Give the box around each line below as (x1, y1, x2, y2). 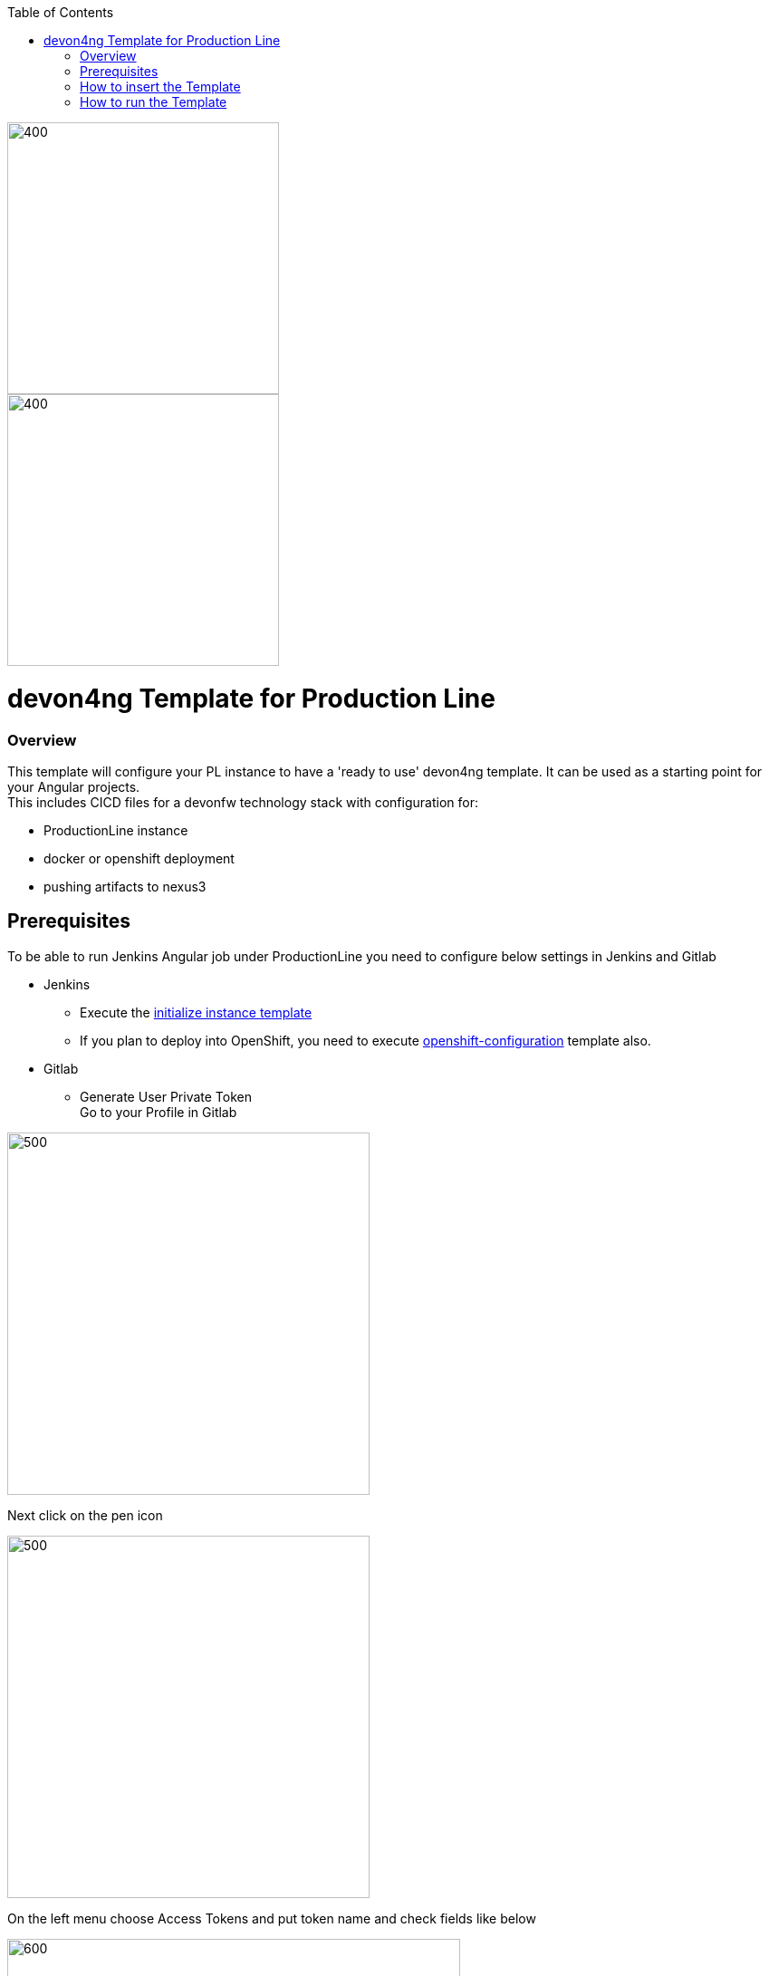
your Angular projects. (7, 778, 140, 795)
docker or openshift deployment (43, 850, 235, 866)
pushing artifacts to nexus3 (43, 878, 207, 894)
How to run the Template (80, 94, 227, 110)
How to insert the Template (80, 79, 241, 94)
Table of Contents (7, 5, 114, 20)
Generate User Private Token (80, 1088, 252, 1104)
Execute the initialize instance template (80, 1004, 312, 1020)
